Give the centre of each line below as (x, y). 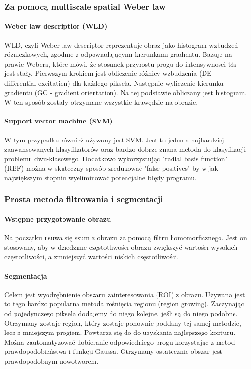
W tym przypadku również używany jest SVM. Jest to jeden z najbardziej (114, 139)
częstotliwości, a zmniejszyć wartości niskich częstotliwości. (92, 256)
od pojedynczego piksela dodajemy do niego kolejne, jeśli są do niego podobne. (121, 313)
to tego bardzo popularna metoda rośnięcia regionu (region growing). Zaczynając (124, 304)
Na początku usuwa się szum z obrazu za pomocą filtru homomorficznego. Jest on (126, 237)
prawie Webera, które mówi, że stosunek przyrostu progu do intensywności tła (120, 63)
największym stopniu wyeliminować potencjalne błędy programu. (101, 177)
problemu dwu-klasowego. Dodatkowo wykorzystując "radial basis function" (116, 158)
